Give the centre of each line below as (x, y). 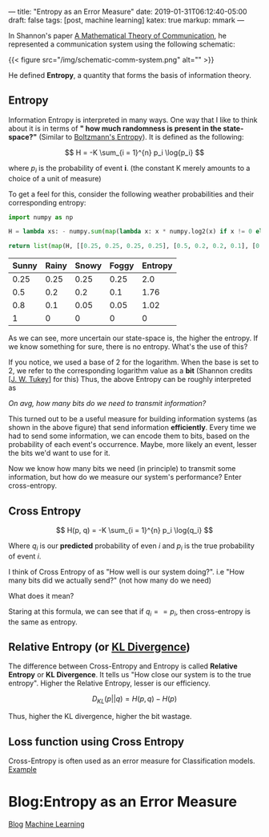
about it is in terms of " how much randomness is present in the (115, 128)
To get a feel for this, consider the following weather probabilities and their (131, 194)
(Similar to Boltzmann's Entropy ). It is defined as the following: (141, 136)
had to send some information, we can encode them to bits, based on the (129, 436)
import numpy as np (41, 217)
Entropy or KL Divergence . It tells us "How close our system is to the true (130, 675)
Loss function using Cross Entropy (96, 742)
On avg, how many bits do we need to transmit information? (107, 404)
